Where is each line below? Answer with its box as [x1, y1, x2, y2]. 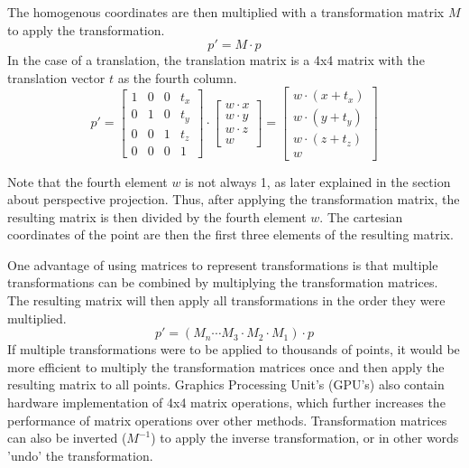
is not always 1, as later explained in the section [185, 172, 451, 191]
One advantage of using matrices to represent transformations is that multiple [7, 255, 438, 274]
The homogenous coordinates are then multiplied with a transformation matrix [7, 3, 445, 21]
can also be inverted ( [7, 428, 127, 447]
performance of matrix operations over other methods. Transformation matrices [7, 410, 447, 429]
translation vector [7, 68, 106, 87]
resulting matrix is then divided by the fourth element [7, 207, 307, 226]
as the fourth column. [117, 68, 237, 87]
